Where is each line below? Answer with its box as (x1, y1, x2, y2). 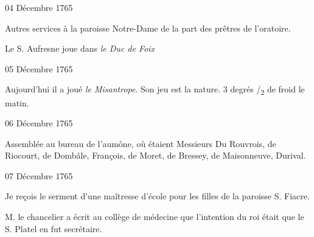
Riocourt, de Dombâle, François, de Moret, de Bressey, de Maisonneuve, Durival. (5, 149, 306, 162)
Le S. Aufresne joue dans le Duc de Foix (5, 42, 155, 55)
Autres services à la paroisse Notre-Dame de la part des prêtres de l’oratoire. (5, 21, 291, 34)
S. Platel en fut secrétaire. (5, 222, 102, 235)
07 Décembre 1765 (5, 169, 73, 182)
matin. (5, 96, 29, 109)
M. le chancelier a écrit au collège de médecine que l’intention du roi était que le (5, 210, 304, 223)
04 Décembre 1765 (5, 1, 73, 13)
